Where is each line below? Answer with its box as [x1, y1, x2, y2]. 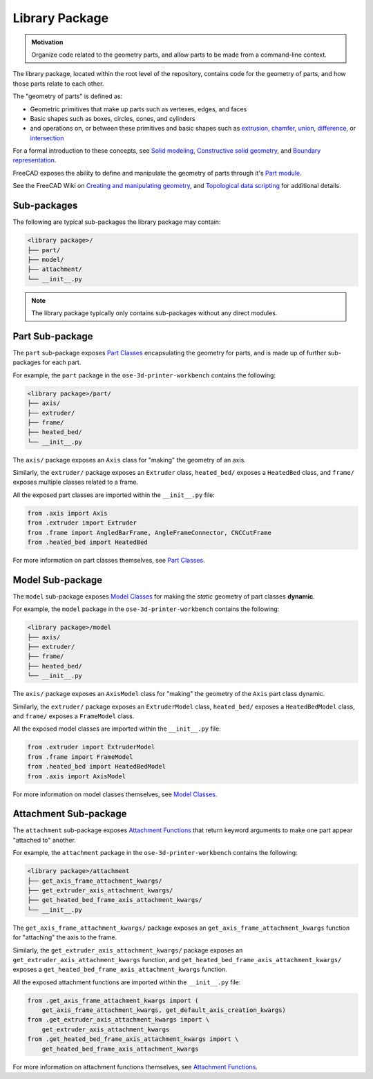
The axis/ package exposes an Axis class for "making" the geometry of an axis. [12, 456, 247, 464]
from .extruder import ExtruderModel [27, 743, 155, 751]
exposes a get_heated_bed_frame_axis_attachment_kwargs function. [12, 965, 227, 974]
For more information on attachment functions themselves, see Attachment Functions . [12, 1062, 258, 1071]
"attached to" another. [12, 836, 76, 844]
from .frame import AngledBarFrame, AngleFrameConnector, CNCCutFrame [27, 529, 272, 536]
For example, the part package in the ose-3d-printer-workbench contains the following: [12, 370, 276, 379]
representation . [12, 156, 57, 165]
